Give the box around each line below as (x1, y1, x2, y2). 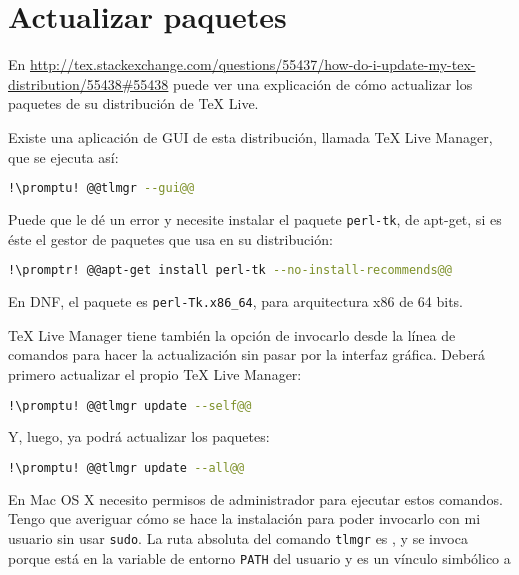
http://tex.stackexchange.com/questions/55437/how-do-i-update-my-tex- (29, 54, 476, 75)
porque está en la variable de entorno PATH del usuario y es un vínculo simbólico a (8, 547, 511, 568)
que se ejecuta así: (8, 146, 119, 167)
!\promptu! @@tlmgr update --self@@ (8, 398, 252, 413)
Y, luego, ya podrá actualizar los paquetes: (8, 426, 270, 447)
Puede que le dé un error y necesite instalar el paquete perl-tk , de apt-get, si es (8, 208, 502, 229)
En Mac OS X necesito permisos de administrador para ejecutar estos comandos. (8, 488, 503, 509)
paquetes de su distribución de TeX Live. (8, 93, 259, 114)
